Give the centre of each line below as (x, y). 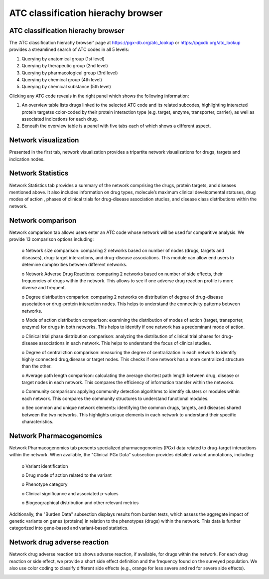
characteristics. (38, 422)
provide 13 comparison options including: (52, 239)
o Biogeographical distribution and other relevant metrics (80, 503)
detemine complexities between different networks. (74, 265)
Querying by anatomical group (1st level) (63, 59)
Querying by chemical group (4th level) (62, 80)
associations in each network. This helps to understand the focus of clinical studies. (125, 343)
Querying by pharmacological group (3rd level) (70, 73)
